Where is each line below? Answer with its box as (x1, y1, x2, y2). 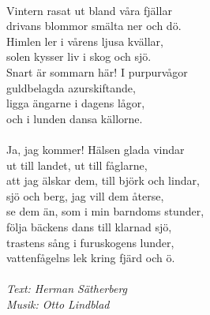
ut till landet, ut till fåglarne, (6, 156, 148, 173)
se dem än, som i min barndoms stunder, (6, 203, 204, 219)
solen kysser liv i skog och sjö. (6, 48, 152, 65)
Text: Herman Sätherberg (6, 280, 128, 297)
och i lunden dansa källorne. (6, 110, 143, 126)
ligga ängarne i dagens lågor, (6, 95, 145, 111)
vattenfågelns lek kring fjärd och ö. (6, 249, 175, 266)
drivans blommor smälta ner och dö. (6, 17, 182, 34)
